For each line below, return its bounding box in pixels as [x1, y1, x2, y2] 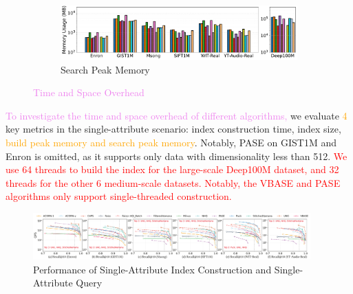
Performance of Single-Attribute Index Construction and [33, 262, 272, 276]
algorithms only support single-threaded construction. [6, 189, 232, 203]
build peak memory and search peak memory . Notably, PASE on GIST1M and [6, 135, 337, 149]
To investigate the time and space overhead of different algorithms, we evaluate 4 [6, 108, 347, 122]
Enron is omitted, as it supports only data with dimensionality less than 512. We [6, 148, 347, 163]
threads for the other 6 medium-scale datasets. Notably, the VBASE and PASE [6, 175, 341, 190]
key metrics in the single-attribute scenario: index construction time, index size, [6, 122, 341, 136]
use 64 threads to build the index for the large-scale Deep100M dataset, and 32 [6, 162, 339, 177]
